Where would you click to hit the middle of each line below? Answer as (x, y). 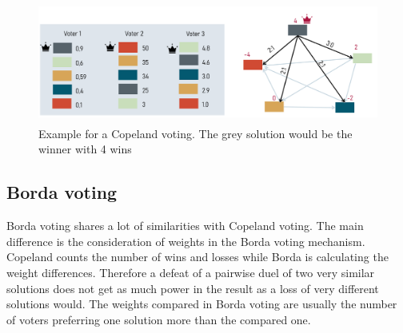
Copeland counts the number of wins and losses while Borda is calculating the (198, 257)
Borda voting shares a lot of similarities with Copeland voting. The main (185, 226)
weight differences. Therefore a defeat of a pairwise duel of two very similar (191, 272)
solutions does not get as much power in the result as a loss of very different (193, 288)
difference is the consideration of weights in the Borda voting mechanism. (186, 241)
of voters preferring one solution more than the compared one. (159, 319)
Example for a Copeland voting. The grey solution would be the (196, 133)
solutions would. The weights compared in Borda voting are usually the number (202, 304)
